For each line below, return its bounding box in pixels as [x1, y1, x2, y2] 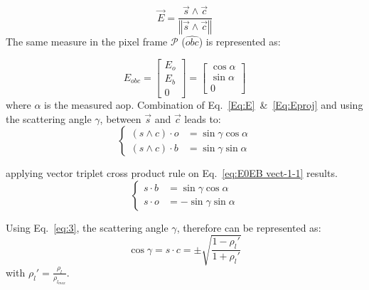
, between [100, 111, 141, 126]
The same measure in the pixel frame [6, 34, 168, 49]
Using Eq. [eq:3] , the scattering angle [6, 220, 169, 235]
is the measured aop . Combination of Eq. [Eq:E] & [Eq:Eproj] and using [44, 97, 363, 112]
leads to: [184, 111, 221, 126]
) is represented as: [198, 34, 281, 49]
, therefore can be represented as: [176, 220, 321, 235]
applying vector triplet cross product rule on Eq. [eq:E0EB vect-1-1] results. [6, 166, 338, 181]
